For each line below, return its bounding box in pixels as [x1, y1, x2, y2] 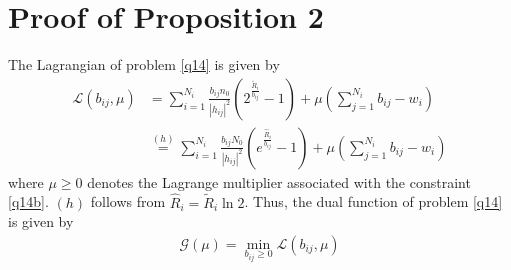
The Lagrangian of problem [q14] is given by [8, 54, 280, 75]
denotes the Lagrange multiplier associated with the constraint [87, 171, 471, 192]
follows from [90, 191, 166, 212]
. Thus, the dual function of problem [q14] [244, 191, 503, 212]
